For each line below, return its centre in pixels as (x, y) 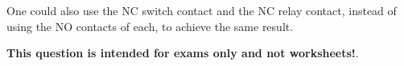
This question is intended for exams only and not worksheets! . (183, 53)
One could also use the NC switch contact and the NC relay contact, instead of (202, 10)
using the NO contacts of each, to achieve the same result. (150, 26)
